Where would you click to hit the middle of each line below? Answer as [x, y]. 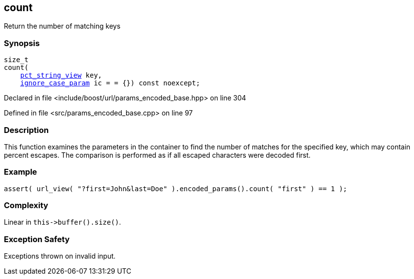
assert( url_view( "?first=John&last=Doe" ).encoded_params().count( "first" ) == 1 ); [176, 189]
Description [26, 130]
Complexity [26, 205]
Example [21, 172]
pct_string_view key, [61, 75]
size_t [16, 60]
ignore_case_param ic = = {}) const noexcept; [110, 83]
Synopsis [22, 43]
